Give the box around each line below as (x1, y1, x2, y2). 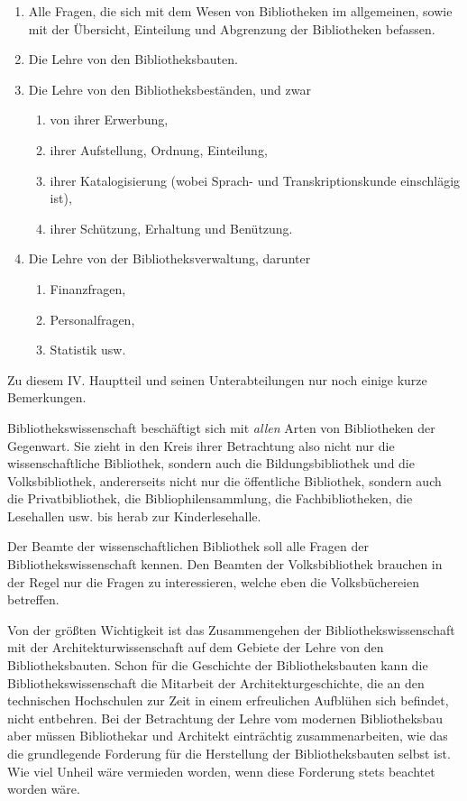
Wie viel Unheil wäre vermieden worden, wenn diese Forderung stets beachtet (7, 761, 435, 780)
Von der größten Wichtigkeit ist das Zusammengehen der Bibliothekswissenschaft (7, 620, 455, 639)
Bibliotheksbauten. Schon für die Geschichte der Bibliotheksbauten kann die (7, 656, 428, 675)
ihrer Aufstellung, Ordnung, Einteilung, (50, 140, 268, 159)
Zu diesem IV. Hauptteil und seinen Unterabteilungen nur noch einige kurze (7, 370, 427, 389)
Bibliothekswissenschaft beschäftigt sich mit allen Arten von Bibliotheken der (7, 418, 435, 437)
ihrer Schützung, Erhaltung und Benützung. (50, 218, 293, 237)
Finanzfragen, (50, 279, 126, 298)
